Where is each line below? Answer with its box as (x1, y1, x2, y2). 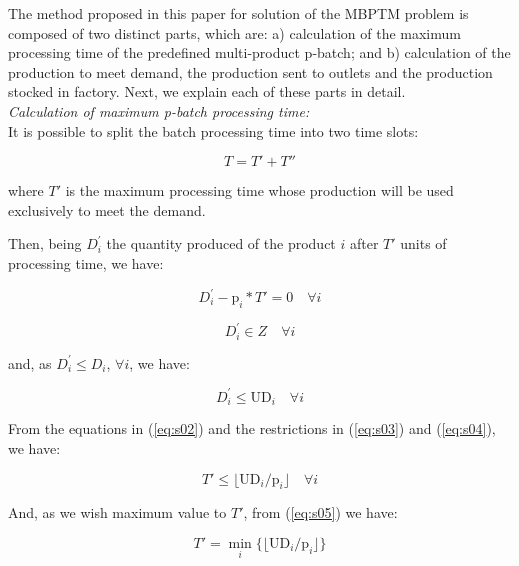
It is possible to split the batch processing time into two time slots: (8, 120, 419, 141)
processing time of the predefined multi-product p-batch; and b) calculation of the (8, 42, 511, 63)
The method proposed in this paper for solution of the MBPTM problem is (8, 3, 469, 23)
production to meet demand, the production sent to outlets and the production (8, 61, 493, 82)
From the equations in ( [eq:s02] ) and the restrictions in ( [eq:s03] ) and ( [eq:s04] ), (8, 418, 496, 439)
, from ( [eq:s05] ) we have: (243, 502, 398, 523)
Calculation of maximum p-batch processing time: (8, 100, 310, 121)
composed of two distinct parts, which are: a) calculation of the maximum (8, 22, 461, 43)
